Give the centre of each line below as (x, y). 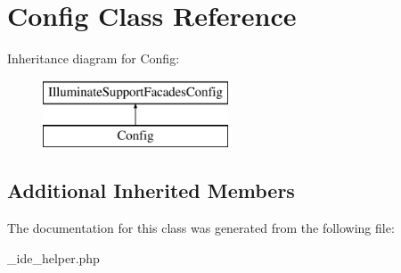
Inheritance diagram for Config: (94, 58)
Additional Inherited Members (151, 190)
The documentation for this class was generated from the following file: (201, 228)
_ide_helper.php (53, 257)
